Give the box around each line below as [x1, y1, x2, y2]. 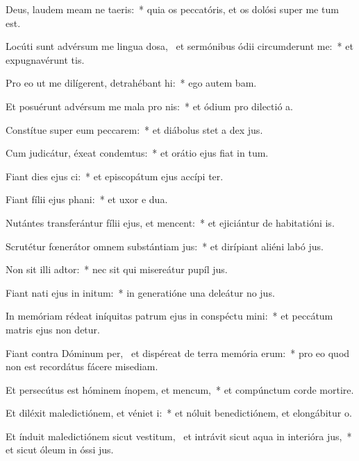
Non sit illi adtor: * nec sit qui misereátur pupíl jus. [6, 262, 228, 277]
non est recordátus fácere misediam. [6, 359, 158, 374]
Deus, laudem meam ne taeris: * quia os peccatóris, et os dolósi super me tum [6, 2, 339, 16]
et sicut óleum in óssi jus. [6, 442, 114, 457]
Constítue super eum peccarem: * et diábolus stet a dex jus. [6, 122, 263, 137]
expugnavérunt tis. [6, 52, 85, 67]
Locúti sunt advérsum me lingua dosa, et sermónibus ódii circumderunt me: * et [6, 39, 353, 53]
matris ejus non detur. [6, 322, 100, 336]
